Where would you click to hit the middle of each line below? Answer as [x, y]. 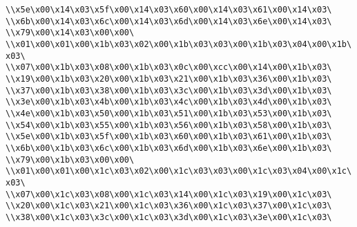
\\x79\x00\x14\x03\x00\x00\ [70, 33]
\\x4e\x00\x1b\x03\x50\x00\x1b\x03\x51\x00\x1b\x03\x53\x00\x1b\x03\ [169, 113]
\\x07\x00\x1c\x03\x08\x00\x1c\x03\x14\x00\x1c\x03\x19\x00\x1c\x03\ [169, 194]
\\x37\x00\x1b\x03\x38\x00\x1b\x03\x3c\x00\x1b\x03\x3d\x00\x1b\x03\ [169, 90]
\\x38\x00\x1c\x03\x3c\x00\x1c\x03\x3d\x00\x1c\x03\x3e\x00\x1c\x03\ [169, 217]
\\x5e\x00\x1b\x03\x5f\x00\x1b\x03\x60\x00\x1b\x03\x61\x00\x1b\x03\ [169, 137]
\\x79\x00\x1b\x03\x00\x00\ [70, 160]
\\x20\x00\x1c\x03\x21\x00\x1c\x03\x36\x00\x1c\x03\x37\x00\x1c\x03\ [169, 206]
